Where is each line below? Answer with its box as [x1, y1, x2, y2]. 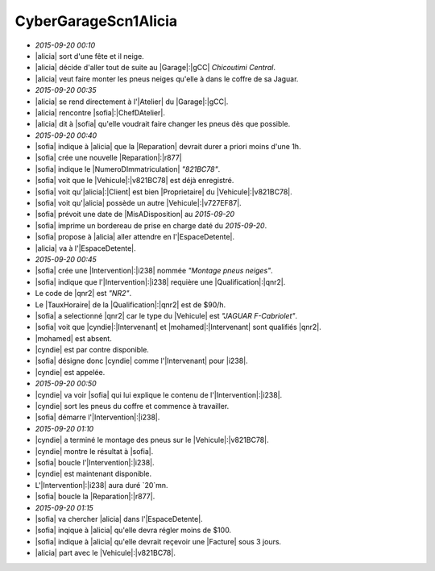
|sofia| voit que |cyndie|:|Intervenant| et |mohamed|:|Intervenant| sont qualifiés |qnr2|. [35, 323, 321, 332]
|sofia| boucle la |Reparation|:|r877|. [35, 492, 155, 502]
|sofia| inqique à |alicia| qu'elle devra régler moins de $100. [35, 525, 232, 536]
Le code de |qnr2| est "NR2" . [35, 289, 132, 298]
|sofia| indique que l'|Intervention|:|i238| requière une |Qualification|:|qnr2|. [35, 277, 286, 286]
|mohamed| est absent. [35, 333, 112, 343]
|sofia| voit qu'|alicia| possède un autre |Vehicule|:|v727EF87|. [35, 198, 242, 208]
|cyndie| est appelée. [35, 367, 106, 377]
